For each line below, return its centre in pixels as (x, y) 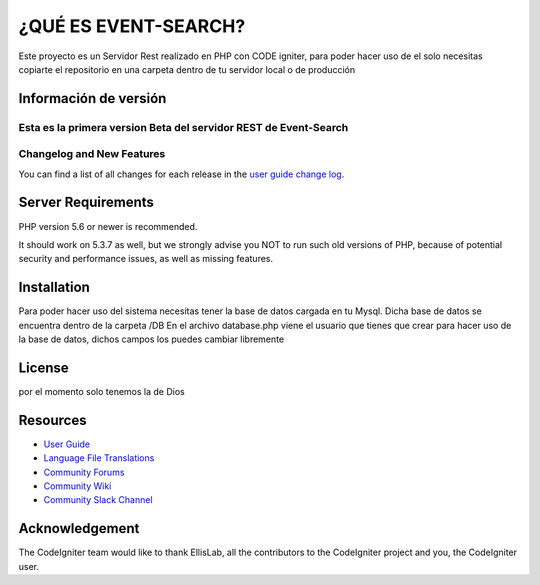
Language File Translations (99, 458)
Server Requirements (86, 202)
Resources (52, 420)
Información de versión (92, 98)
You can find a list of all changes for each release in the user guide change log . (181, 174)
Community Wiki (77, 486)
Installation (54, 287)
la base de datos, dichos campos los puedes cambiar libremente (151, 339)
